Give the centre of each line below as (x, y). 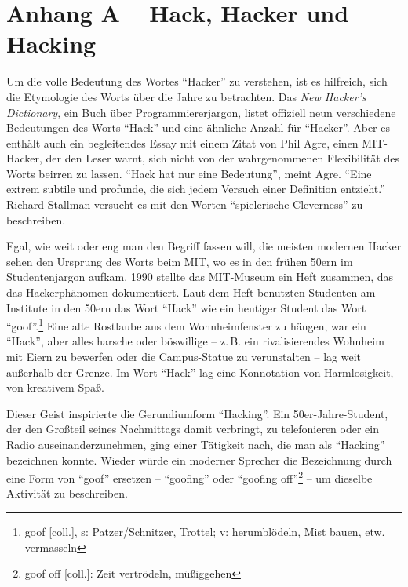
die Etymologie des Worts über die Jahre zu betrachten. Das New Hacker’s (186, 96)
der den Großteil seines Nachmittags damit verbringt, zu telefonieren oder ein (193, 429)
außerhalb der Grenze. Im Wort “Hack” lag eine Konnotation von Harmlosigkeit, (200, 372)
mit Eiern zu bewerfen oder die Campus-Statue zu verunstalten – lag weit (184, 357)
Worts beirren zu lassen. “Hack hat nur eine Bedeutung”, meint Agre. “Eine (189, 173)
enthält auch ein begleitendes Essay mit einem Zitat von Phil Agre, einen (182, 142)
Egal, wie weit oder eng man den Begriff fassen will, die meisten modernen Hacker (204, 246)
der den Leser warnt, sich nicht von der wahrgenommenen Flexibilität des (222, 158)
